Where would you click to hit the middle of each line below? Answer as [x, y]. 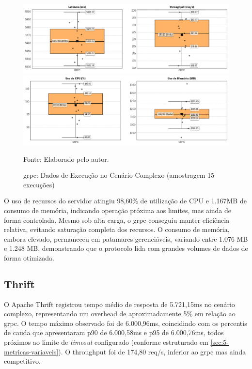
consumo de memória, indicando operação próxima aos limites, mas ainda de [118, 210]
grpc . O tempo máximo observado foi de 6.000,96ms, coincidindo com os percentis [126, 323]
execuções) [39, 184]
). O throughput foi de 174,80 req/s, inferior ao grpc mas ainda [152, 351]
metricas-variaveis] [31, 351]
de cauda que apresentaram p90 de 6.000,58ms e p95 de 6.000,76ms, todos [114, 332]
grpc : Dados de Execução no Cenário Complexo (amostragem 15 [119, 175]
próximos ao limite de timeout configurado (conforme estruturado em [106, 342]
